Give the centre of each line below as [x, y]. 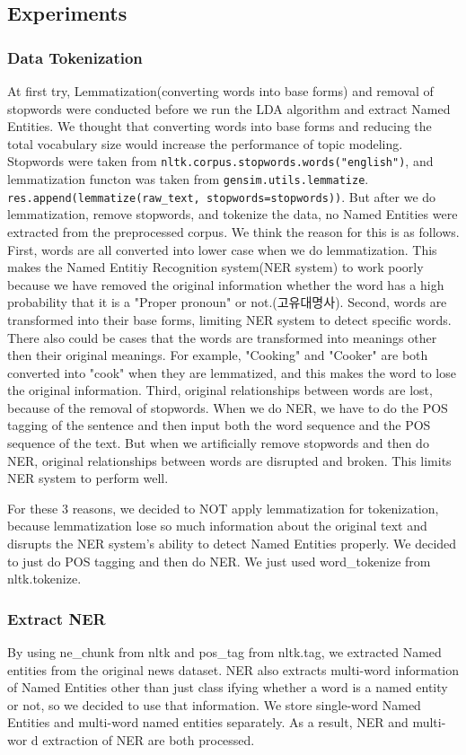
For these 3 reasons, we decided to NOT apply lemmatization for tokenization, [223, 508]
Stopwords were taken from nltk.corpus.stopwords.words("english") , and [220, 161]
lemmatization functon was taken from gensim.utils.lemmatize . [188, 179]
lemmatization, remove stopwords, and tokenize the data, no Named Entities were [233, 214]
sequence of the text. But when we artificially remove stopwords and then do [218, 443]
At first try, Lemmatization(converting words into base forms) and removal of [220, 91]
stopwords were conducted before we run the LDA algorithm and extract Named [229, 108]
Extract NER [57, 618]
